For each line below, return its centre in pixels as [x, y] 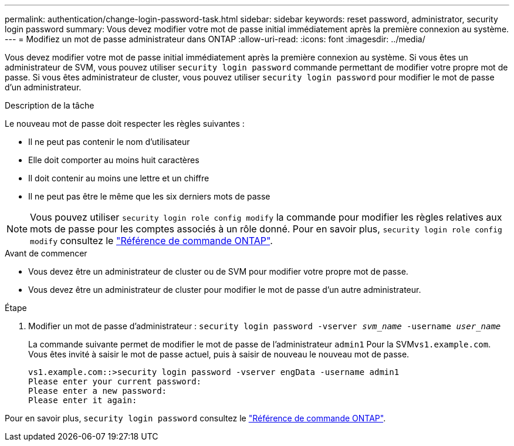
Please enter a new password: [98, 391]
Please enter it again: [83, 400]
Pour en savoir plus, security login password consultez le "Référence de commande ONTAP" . [195, 418]
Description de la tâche [50, 105]
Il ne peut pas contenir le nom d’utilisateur [109, 142]
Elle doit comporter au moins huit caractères [114, 160]
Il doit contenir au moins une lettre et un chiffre [119, 178]
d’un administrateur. [43, 87]
